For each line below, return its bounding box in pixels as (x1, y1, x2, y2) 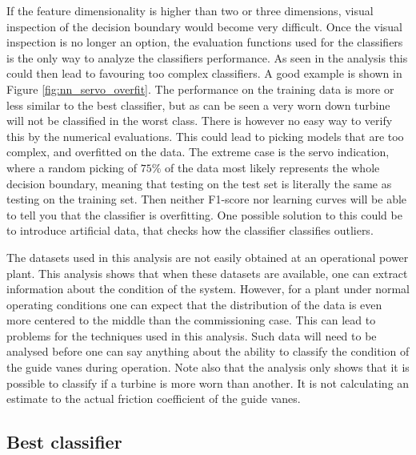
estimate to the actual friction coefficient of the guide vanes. (6, 390, 301, 407)
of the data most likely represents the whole (165, 159, 380, 175)
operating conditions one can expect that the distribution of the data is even (6, 296, 382, 312)
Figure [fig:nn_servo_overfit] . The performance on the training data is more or (6, 80, 394, 97)
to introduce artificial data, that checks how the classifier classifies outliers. (6, 222, 374, 239)
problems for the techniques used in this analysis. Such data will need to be (6, 327, 377, 344)
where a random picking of (6, 159, 138, 175)
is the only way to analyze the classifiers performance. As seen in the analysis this (6, 49, 408, 66)
